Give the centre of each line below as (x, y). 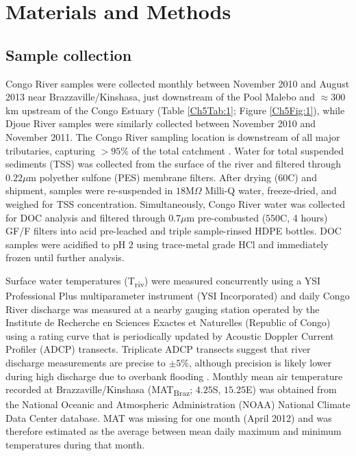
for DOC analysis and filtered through (86, 217)
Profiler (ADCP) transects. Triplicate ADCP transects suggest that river (158, 349)
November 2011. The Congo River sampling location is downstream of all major (173, 136)
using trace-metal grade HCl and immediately (232, 244)
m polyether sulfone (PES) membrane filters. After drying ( (153, 177)
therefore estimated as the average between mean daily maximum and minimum (174, 431)
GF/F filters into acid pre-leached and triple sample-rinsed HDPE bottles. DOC (174, 231)
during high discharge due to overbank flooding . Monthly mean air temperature (174, 376)
